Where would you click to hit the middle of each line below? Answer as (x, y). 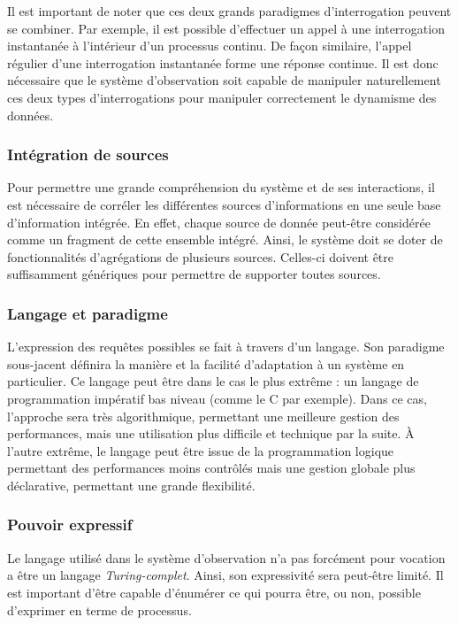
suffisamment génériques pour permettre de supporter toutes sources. (194, 274)
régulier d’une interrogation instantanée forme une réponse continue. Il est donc (223, 62)
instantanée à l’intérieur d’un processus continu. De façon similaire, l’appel (210, 46)
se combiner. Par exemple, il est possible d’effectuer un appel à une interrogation (226, 28)
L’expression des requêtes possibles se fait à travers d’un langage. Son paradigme (226, 347)
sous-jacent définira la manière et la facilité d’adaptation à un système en (206, 363)
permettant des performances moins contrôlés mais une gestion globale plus (211, 468)
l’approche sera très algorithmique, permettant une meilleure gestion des (203, 416)
